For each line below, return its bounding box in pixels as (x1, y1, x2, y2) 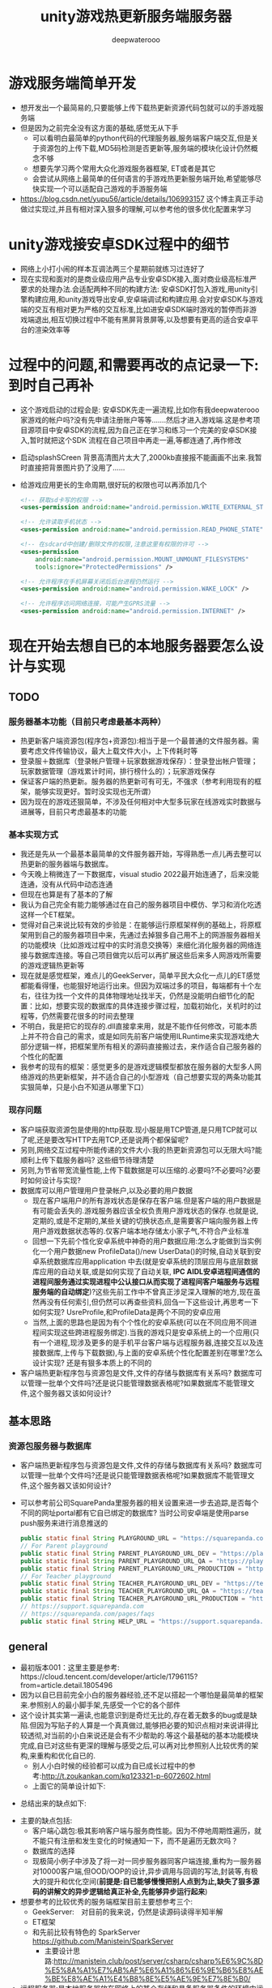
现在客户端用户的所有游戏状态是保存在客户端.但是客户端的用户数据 (32, 1196, 255, 1205)
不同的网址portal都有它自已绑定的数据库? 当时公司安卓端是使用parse (19, 1508, 249, 1518)
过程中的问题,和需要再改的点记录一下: (8, 356, 259, 374)
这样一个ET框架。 (19, 910, 79, 920)
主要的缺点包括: (19, 1815, 73, 1825)
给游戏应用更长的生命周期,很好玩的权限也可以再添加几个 (19, 479, 207, 489)
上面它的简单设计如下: (32, 1781, 106, 1791)
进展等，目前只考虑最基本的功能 (19, 806, 127, 816)
